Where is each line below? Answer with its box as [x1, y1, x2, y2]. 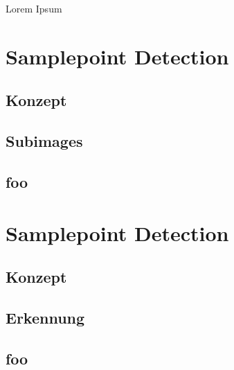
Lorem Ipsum [6, 1, 62, 15]
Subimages [6, 130, 83, 152]
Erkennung [6, 306, 85, 328]
